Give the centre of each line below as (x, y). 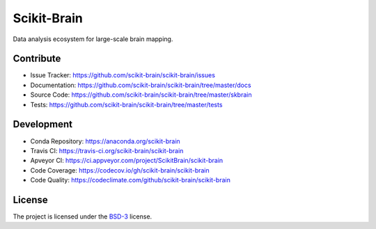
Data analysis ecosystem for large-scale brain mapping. (93, 39)
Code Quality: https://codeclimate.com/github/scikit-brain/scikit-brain (131, 180)
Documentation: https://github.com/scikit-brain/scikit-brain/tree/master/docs (141, 85)
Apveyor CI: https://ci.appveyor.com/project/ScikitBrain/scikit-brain (127, 161)
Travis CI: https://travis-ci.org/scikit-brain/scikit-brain (107, 150)
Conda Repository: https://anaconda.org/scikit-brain (105, 141)
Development (43, 124)
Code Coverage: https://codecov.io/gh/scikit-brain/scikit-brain (120, 170)
